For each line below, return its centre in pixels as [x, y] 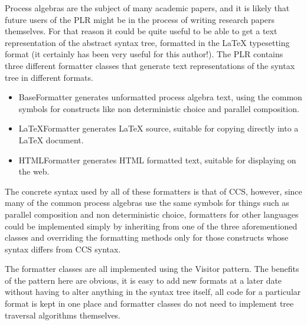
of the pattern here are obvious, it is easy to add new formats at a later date [143, 280]
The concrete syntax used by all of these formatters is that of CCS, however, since [153, 191]
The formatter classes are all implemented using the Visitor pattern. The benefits [152, 269]
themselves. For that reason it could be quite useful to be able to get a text [141, 31]
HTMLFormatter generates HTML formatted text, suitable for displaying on [157, 160]
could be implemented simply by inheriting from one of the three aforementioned [151, 226]
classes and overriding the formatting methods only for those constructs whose [147, 237]
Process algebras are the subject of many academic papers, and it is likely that [147, 8]
